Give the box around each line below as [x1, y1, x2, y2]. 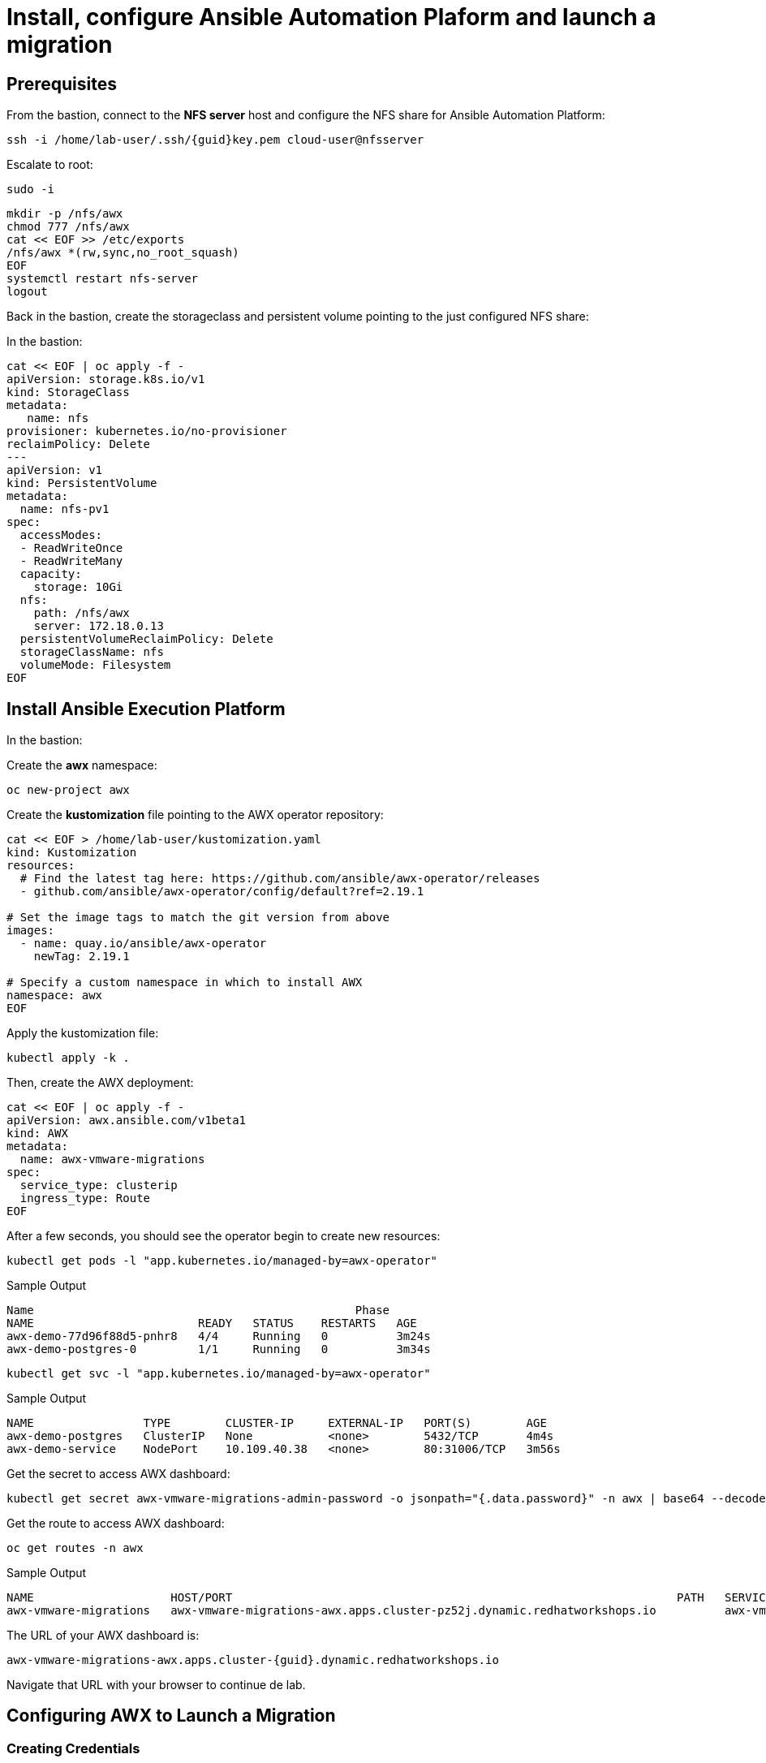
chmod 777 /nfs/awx [6, 220, 130, 234]
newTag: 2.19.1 [33, 950, 130, 963]
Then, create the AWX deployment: [6, 1075, 194, 1090]
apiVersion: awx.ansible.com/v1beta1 [6, 1114, 247, 1127]
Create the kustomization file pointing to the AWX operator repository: [6, 808, 384, 822]
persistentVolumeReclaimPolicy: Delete [19, 632, 273, 646]
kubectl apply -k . [6, 1051, 130, 1065]
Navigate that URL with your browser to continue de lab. [6, 1678, 306, 1692]
